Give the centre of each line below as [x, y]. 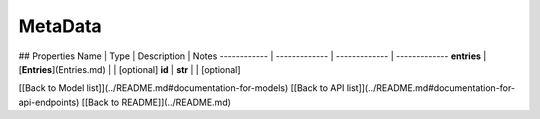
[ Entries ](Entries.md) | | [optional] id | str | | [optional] [129, 69]
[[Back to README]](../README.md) [156, 102]
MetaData [60, 26]
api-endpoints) [49, 102]
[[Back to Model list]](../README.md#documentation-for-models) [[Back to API [181, 88]
